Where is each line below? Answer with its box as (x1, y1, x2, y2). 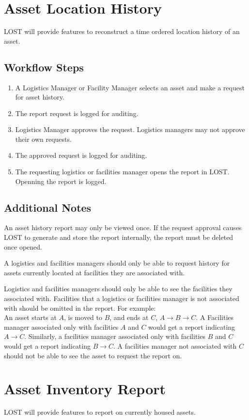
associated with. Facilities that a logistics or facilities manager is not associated (4, 293, 239, 303)
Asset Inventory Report (4, 379, 166, 399)
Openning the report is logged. (15, 176, 107, 186)
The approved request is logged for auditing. (15, 150, 147, 160)
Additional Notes (4, 200, 92, 215)
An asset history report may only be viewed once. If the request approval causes (4, 222, 242, 233)
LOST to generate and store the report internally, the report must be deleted (4, 232, 233, 242)
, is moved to (63, 312, 102, 322)
